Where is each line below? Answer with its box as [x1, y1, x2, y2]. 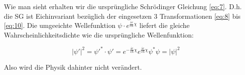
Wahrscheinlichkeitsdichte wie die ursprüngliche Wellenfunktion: [4, 29, 194, 39]
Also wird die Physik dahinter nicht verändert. [4, 62, 142, 72]
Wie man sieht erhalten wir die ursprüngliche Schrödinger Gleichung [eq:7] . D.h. [4, 1, 242, 11]
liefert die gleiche [139, 20, 190, 30]
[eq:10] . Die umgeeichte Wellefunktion [4, 20, 116, 30]
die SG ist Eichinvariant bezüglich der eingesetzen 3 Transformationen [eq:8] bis [4, 11, 241, 21]
